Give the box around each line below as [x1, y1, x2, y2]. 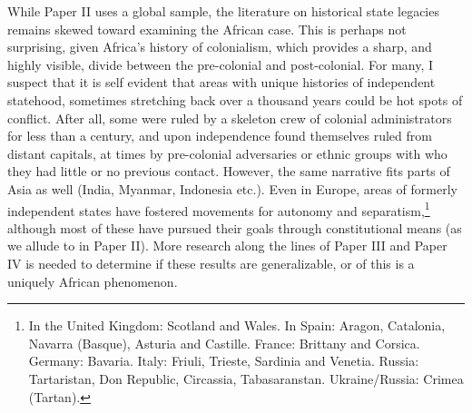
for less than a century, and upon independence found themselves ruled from [7, 126, 432, 145]
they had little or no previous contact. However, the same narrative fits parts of [7, 162, 450, 181]
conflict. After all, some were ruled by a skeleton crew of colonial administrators [7, 108, 452, 127]
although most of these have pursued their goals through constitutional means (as [7, 218, 462, 237]
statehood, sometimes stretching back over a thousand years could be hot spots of [7, 90, 463, 109]
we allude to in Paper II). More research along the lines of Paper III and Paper [7, 236, 447, 255]
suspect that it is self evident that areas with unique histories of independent [7, 73, 436, 92]
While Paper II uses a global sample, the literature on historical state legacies [7, 2, 439, 20]
